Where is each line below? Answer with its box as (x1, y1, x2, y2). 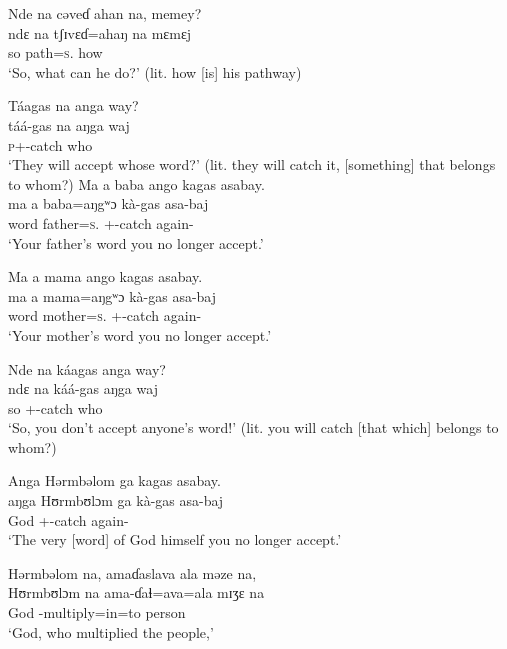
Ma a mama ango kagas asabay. (8, 266, 203, 287)
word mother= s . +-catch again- (8, 305, 202, 326)
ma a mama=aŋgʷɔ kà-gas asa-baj (8, 285, 217, 306)
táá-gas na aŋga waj (8, 114, 130, 135)
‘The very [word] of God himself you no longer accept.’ (8, 529, 342, 550)
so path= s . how (8, 42, 103, 63)
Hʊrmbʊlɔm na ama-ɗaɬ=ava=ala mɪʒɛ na (8, 582, 265, 603)
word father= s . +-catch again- (8, 212, 194, 233)
